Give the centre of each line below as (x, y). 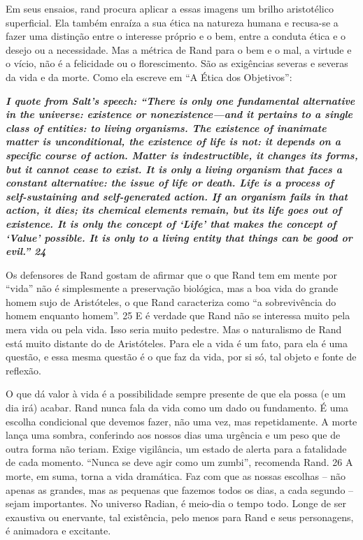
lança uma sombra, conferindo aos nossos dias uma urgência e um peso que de (173, 435)
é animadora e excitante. (58, 531)
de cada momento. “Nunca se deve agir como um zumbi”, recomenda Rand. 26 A (179, 462)
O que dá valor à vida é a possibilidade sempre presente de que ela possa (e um (176, 394)
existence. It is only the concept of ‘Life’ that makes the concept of (171, 223)
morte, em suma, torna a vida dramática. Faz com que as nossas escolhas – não (176, 476)
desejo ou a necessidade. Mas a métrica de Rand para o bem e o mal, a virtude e (179, 49)
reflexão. (23, 370)
